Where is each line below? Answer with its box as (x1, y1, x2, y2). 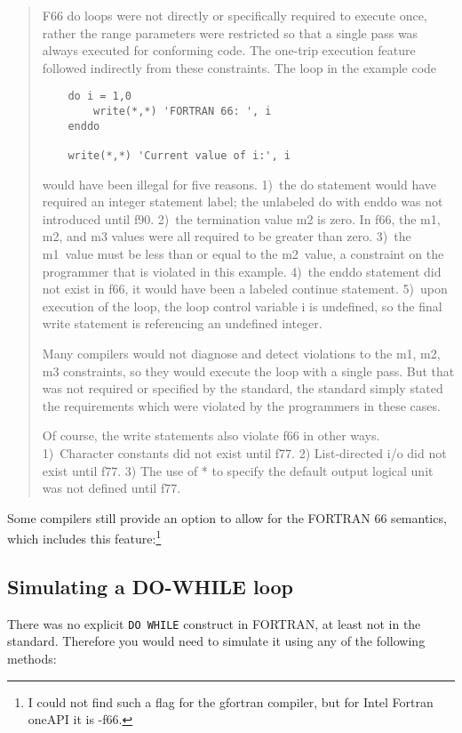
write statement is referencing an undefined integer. (42, 314, 323, 333)
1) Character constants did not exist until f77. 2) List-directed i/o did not (42, 443, 447, 462)
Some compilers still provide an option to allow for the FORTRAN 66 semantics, (7, 508, 447, 527)
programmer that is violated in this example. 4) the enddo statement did (42, 262, 442, 280)
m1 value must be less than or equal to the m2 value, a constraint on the (42, 245, 444, 263)
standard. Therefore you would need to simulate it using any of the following (7, 632, 426, 650)
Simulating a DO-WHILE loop (7, 572, 293, 600)
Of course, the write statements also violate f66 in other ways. (42, 426, 380, 445)
